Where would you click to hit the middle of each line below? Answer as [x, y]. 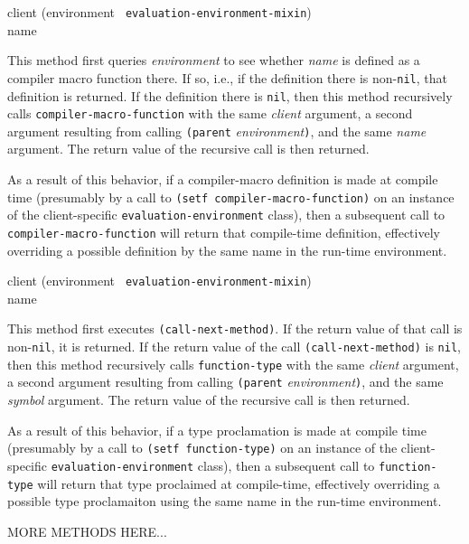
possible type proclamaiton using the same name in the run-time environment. [225, 501]
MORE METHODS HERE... [87, 531]
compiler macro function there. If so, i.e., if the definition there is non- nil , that [227, 77]
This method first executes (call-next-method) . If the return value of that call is [235, 328]
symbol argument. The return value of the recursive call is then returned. [209, 400]
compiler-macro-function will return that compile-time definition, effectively [224, 232]
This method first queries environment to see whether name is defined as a [214, 60]
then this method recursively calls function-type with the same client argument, [233, 364]
